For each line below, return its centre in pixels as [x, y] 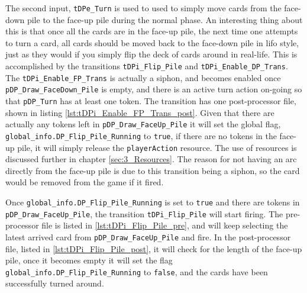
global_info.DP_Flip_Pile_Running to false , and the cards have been [137, 271]
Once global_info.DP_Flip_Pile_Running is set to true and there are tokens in [153, 202]
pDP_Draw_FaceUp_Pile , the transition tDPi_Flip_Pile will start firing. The [144, 213]
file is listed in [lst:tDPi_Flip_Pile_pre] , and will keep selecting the [165, 225]
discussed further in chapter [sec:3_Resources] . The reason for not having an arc [151, 159]
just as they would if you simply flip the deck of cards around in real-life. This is [151, 54]
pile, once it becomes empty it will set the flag [89, 260]
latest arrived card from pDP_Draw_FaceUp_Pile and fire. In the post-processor [148, 236]
